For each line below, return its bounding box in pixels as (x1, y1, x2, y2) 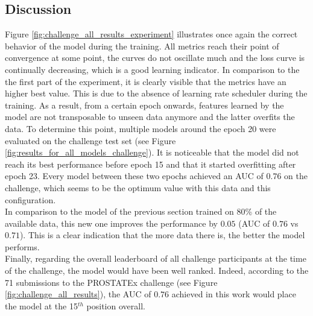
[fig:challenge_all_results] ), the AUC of (5, 288, 151, 300)
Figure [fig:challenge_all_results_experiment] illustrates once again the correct (5, 28, 298, 40)
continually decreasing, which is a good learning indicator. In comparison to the (5, 63, 300, 75)
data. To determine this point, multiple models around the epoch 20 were (5, 122, 276, 134)
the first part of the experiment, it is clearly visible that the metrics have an (5, 75, 286, 87)
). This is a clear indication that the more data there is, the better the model (19, 229, 305, 241)
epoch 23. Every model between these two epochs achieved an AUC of (5, 169, 264, 182)
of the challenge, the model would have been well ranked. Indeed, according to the (5, 264, 309, 277)
